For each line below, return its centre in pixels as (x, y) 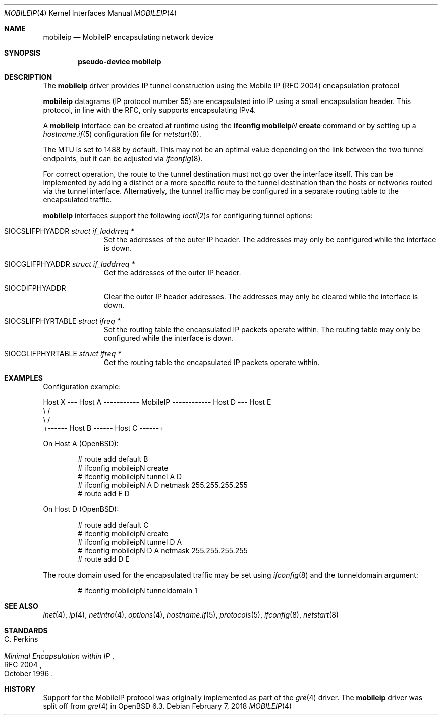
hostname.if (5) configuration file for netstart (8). (122, 134)
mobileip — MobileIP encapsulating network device (128, 37)
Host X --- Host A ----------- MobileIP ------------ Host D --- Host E (157, 402)
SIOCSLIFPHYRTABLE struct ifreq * (62, 321)
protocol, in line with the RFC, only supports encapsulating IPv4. (150, 110)
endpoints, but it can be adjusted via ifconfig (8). (123, 158)
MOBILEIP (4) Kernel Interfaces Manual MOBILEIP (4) (91, 13)
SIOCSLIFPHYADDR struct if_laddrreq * (69, 231)
